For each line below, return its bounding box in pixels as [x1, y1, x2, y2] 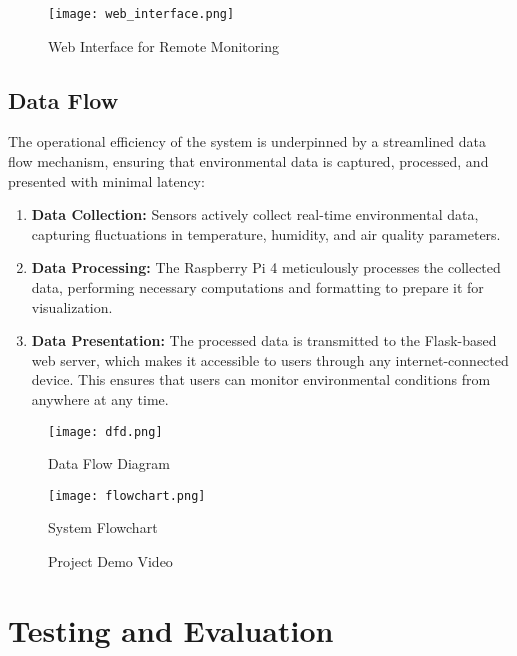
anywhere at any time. [31, 388, 169, 409]
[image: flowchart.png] [48, 488, 206, 503]
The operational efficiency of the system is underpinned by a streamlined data [8, 131, 486, 152]
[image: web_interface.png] [48, 7, 235, 21]
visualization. [31, 296, 113, 317]
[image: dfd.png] [48, 424, 163, 439]
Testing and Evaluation [8, 609, 334, 650]
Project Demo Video [48, 551, 173, 572]
